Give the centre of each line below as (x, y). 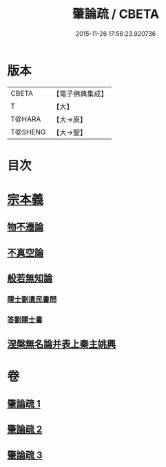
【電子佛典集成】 (80, 94)
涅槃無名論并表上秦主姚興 (61, 344)
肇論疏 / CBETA (116, 14)
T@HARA (26, 119)
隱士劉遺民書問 (32, 300)
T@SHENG (28, 132)
